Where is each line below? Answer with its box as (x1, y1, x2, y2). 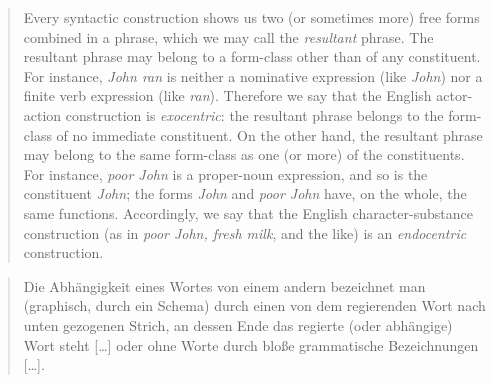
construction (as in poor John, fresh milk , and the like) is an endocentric (23, 222, 467, 243)
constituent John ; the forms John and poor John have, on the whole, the (23, 183, 467, 204)
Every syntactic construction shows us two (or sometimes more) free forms (23, 7, 480, 27)
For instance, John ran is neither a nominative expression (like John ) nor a (23, 65, 483, 86)
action (23, 104, 62, 125)
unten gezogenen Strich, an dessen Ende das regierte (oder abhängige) (23, 314, 453, 335)
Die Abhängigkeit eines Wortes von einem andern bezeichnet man (23, 275, 426, 296)
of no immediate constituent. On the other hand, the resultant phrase (56, 124, 483, 145)
